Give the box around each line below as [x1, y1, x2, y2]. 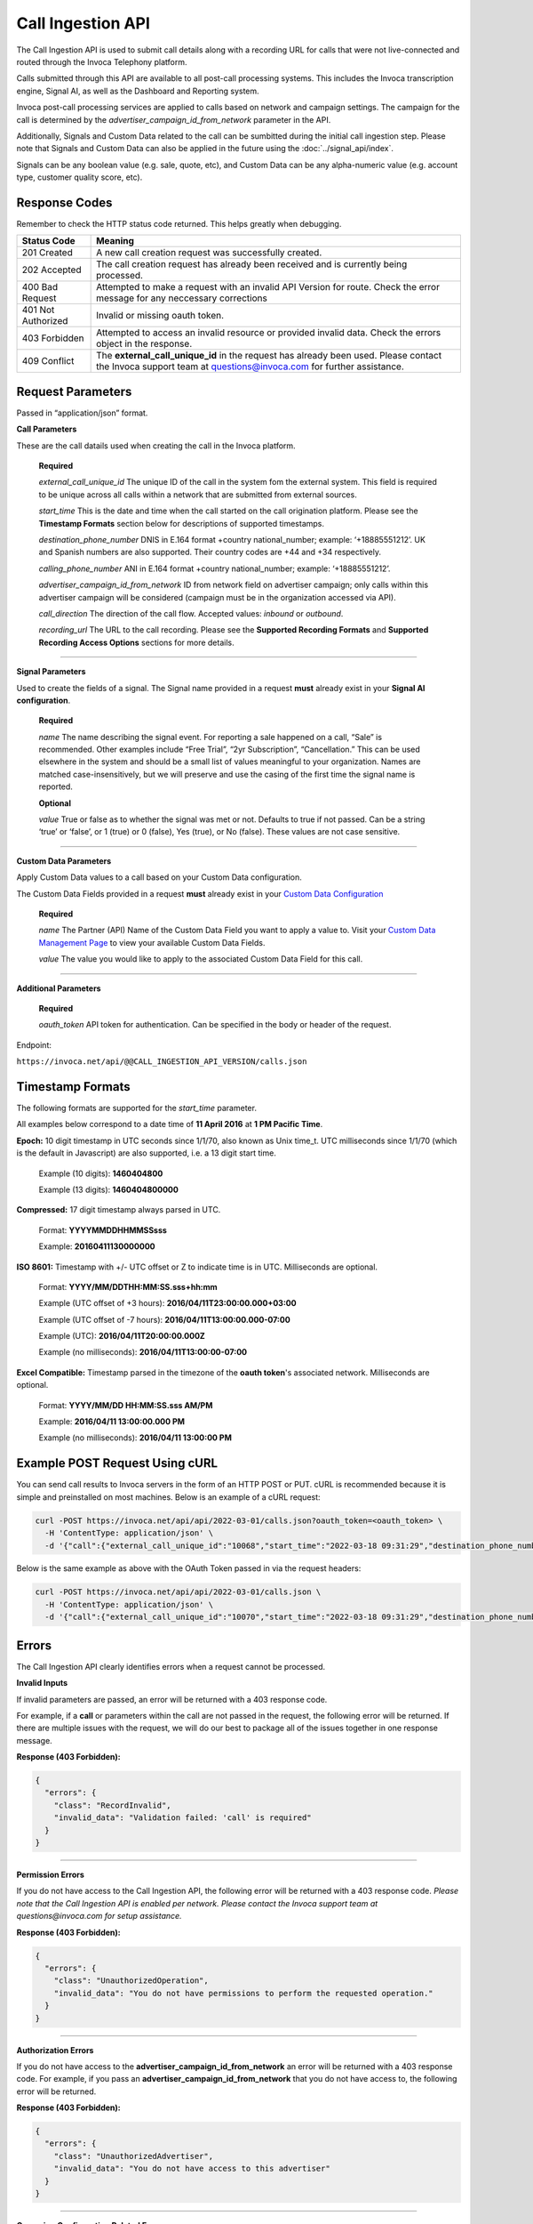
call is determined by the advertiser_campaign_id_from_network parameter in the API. [16, 114, 331, 125]
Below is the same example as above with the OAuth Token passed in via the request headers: [16, 1563, 362, 1574]
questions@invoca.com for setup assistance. [16, 1911, 182, 1922]
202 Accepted [21, 263, 82, 276]
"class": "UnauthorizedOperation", [53, 1976, 209, 1986]
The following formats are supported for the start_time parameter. [16, 1103, 258, 1114]
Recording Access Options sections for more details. [38, 637, 235, 648]
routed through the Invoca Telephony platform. [16, 56, 187, 67]
